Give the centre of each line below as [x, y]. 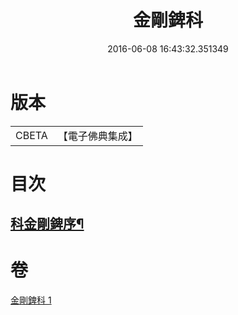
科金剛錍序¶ [47, 224]
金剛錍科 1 [31, 300]
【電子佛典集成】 [97, 136]
